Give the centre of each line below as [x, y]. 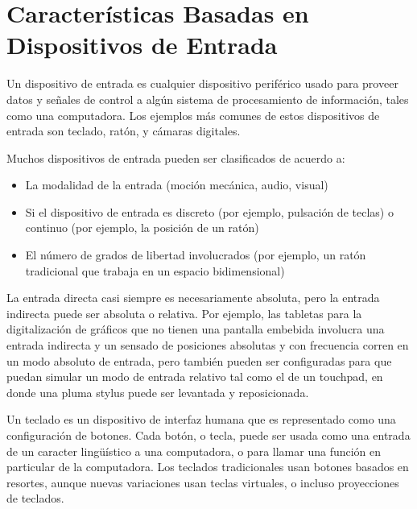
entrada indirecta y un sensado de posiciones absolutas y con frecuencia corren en [208, 345]
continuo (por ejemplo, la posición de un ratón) [142, 228]
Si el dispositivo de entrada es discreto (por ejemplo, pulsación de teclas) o [209, 211]
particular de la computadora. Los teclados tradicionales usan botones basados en [208, 467]
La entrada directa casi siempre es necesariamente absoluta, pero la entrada [193, 298]
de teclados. [35, 498]
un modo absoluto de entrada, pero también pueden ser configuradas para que [199, 360]
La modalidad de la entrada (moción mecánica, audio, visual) [177, 185]
